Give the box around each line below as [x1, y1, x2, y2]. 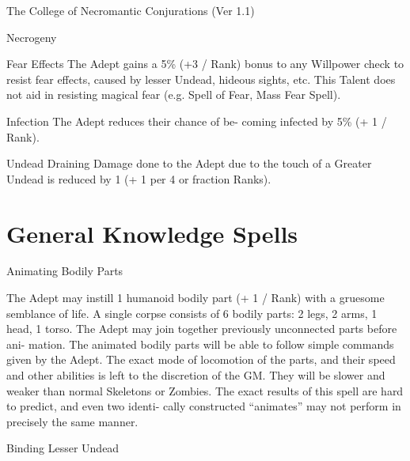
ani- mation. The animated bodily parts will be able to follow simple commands [6, 335, 394, 352]
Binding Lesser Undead [6, 440, 120, 456]
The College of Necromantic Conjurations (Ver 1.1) [6, 2, 255, 18]
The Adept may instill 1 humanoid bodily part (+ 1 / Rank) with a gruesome [6, 289, 385, 306]
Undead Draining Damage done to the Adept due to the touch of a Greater [6, 155, 372, 172]
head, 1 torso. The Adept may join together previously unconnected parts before [6, 320, 397, 337]
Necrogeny [6, 28, 57, 45]
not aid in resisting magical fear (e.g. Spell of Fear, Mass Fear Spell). [6, 86, 341, 103]
